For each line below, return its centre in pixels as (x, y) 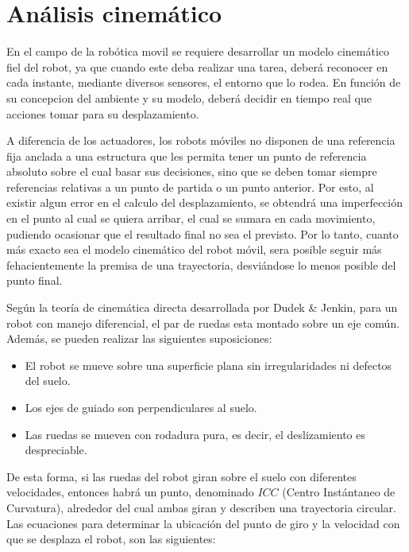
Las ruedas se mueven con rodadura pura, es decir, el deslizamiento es (195, 434)
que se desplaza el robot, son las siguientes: (111, 539)
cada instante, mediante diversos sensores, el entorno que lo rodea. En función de (204, 82)
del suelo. (48, 381)
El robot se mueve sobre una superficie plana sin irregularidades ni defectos (208, 365)
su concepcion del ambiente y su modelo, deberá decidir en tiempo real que (189, 97)
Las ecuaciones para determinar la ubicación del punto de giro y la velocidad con (203, 523)
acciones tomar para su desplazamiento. (103, 113)
